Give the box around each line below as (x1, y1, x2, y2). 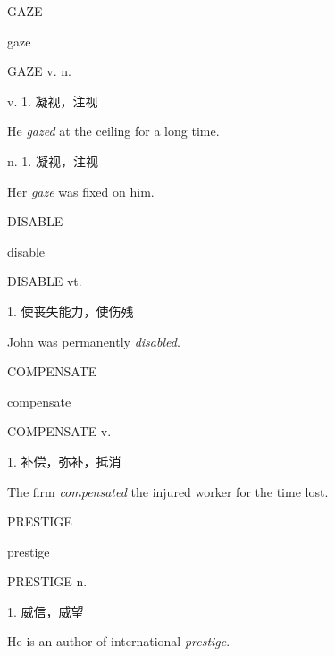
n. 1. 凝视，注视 (7, 151, 98, 170)
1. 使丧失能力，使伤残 (7, 301, 134, 320)
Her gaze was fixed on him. (7, 181, 155, 200)
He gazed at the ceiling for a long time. (7, 122, 220, 140)
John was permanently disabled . (7, 332, 180, 350)
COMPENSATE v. (7, 422, 112, 441)
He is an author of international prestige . (7, 632, 230, 651)
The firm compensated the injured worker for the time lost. (7, 482, 329, 500)
